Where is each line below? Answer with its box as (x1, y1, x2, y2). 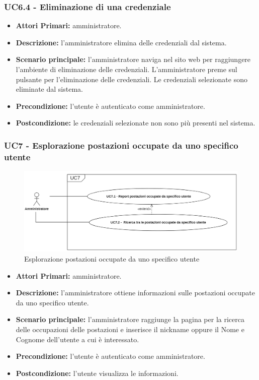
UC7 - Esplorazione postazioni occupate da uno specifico (4, 139, 238, 151)
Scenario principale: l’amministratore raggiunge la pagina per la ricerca (16, 314, 244, 325)
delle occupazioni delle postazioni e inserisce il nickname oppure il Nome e (16, 324, 244, 334)
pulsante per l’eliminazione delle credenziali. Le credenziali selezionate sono (16, 74, 247, 84)
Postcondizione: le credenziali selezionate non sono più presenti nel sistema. (16, 117, 255, 128)
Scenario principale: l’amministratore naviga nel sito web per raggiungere (16, 54, 251, 65)
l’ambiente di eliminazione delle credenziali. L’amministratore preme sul (16, 64, 237, 74)
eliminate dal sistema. (16, 84, 83, 94)
